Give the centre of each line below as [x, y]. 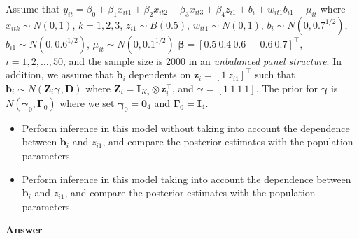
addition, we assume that [59, 74]
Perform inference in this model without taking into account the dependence [186, 128]
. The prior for [287, 88]
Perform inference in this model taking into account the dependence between [186, 179]
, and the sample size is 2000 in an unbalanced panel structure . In [202, 60]
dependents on [160, 74]
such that [275, 74]
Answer [24, 230]
